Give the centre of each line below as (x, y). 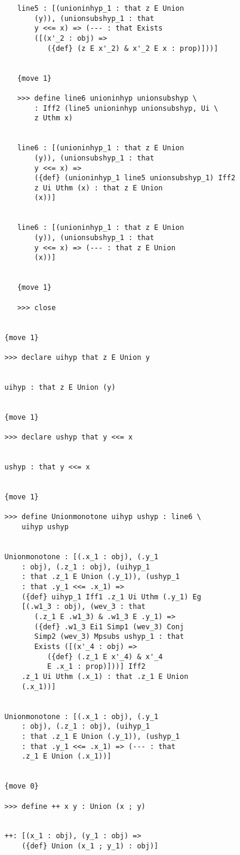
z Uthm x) (54, 118)
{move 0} (21, 786)
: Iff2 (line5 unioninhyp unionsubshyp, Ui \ (126, 108)
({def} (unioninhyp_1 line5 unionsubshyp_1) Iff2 (135, 178)
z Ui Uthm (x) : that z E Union (99, 188)
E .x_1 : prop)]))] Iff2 (96, 667)
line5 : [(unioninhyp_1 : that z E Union (101, 8)
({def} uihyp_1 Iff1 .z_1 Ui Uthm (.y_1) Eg (111, 597)
